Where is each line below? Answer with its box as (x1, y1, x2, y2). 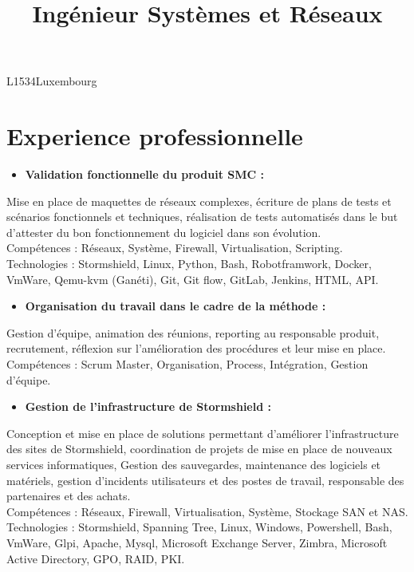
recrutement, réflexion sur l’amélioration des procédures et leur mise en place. (6, 340, 386, 357)
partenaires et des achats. (6, 487, 131, 504)
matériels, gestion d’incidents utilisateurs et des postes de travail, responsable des (6, 471, 404, 488)
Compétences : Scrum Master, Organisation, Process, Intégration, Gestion (6, 356, 369, 373)
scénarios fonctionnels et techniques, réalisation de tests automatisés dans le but (6, 208, 398, 225)
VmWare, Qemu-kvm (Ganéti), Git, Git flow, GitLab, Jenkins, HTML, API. (6, 270, 379, 287)
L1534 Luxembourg (6, 73, 97, 89)
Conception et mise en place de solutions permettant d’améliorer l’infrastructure (6, 424, 399, 441)
